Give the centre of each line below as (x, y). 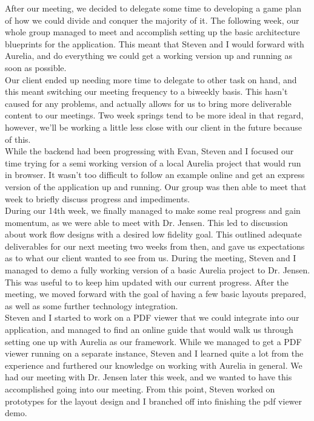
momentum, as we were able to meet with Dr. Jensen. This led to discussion (146, 222)
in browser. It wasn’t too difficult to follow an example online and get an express (155, 175)
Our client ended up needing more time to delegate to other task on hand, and (151, 79)
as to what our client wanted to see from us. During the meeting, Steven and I (151, 258)
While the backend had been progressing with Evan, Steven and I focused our (149, 151)
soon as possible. (36, 67)
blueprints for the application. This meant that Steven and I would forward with (155, 43)
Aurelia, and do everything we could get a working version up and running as (149, 56)
